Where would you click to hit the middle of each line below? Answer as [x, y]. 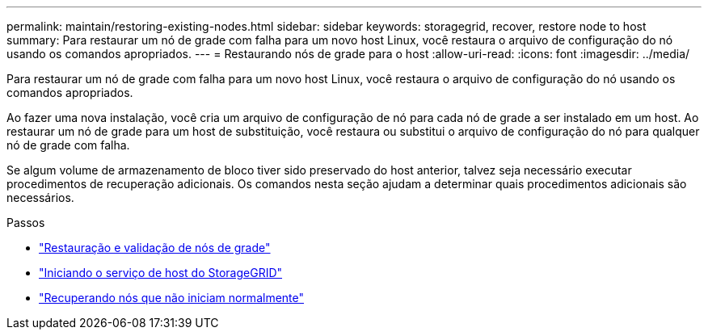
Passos [26, 223]
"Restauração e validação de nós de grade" [155, 248]
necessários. [40, 197]
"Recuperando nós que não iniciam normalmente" [172, 298]
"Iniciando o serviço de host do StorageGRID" [161, 273]
